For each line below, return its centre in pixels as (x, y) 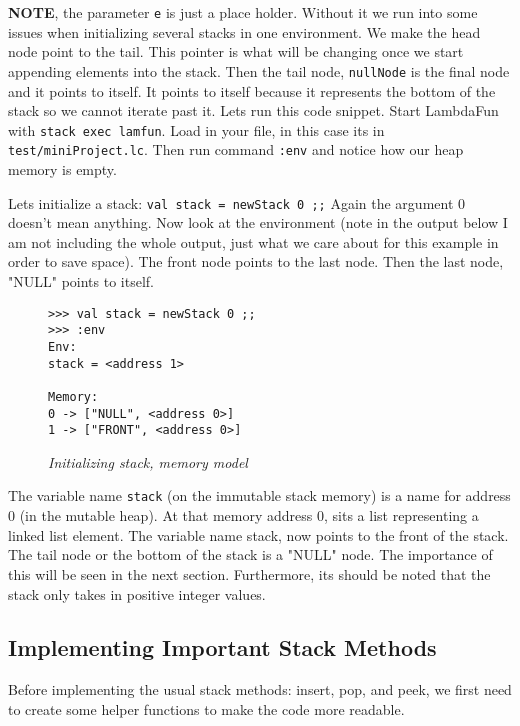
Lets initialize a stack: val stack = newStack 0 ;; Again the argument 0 (237, 202)
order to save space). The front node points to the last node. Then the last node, (256, 261)
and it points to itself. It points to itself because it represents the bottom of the (252, 90)
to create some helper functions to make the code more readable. (206, 708)
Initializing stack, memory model (148, 461)
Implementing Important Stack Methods (222, 647)
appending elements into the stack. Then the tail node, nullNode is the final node (259, 70)
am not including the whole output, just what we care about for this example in (253, 241)
